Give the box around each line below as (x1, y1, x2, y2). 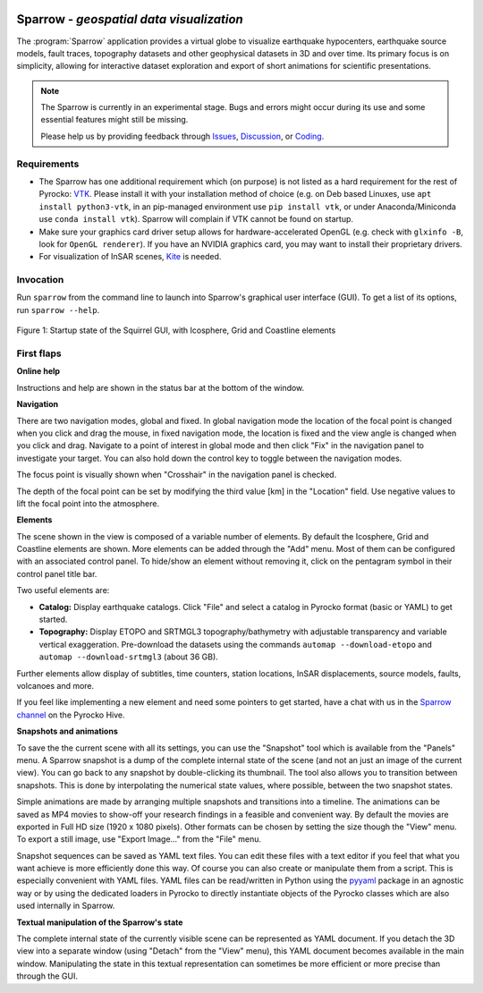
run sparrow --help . (16, 304, 100, 315)
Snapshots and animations (16, 726, 118, 737)
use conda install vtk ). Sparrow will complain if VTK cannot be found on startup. (38, 214, 353, 225)
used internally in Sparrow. (16, 900, 115, 912)
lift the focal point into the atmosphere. (16, 497, 160, 509)
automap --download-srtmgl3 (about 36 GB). (38, 651, 218, 662)
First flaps (16, 347, 62, 360)
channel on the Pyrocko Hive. (16, 709, 125, 720)
